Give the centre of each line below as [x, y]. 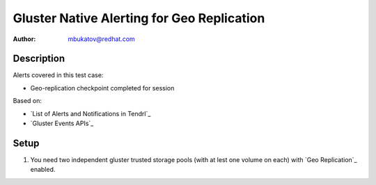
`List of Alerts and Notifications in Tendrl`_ [91, 113]
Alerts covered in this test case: [58, 75]
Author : [24, 39]
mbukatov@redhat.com [101, 39]
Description [39, 59]
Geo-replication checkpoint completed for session [102, 88]
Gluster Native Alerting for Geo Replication [139, 18]
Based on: [27, 101]
